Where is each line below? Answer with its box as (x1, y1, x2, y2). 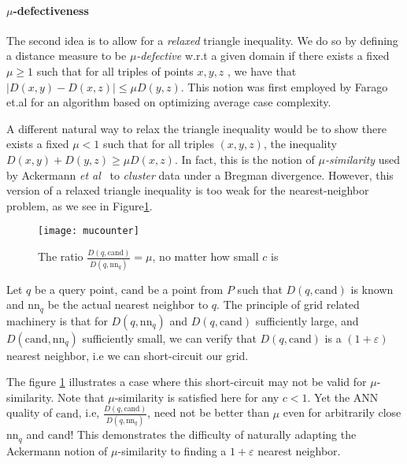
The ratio (38, 248, 83, 265)
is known (350, 280, 394, 297)
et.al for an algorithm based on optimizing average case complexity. (6, 94, 331, 110)
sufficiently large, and (255, 312, 359, 329)
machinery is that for (6, 312, 108, 329)
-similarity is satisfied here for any (114, 388, 279, 405)
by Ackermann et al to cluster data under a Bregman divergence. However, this (6, 166, 394, 183)
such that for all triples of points (36, 62, 194, 79)
